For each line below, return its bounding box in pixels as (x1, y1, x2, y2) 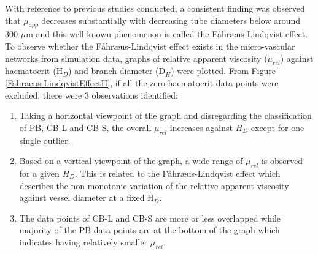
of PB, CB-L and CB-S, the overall (19, 121, 152, 133)
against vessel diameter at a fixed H (19, 191, 154, 204)
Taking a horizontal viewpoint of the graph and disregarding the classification (19, 109, 312, 122)
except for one (250, 121, 304, 133)
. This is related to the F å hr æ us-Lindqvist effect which (75, 166, 281, 179)
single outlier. (19, 133, 71, 146)
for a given (19, 166, 60, 179)
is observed (261, 154, 303, 167)
